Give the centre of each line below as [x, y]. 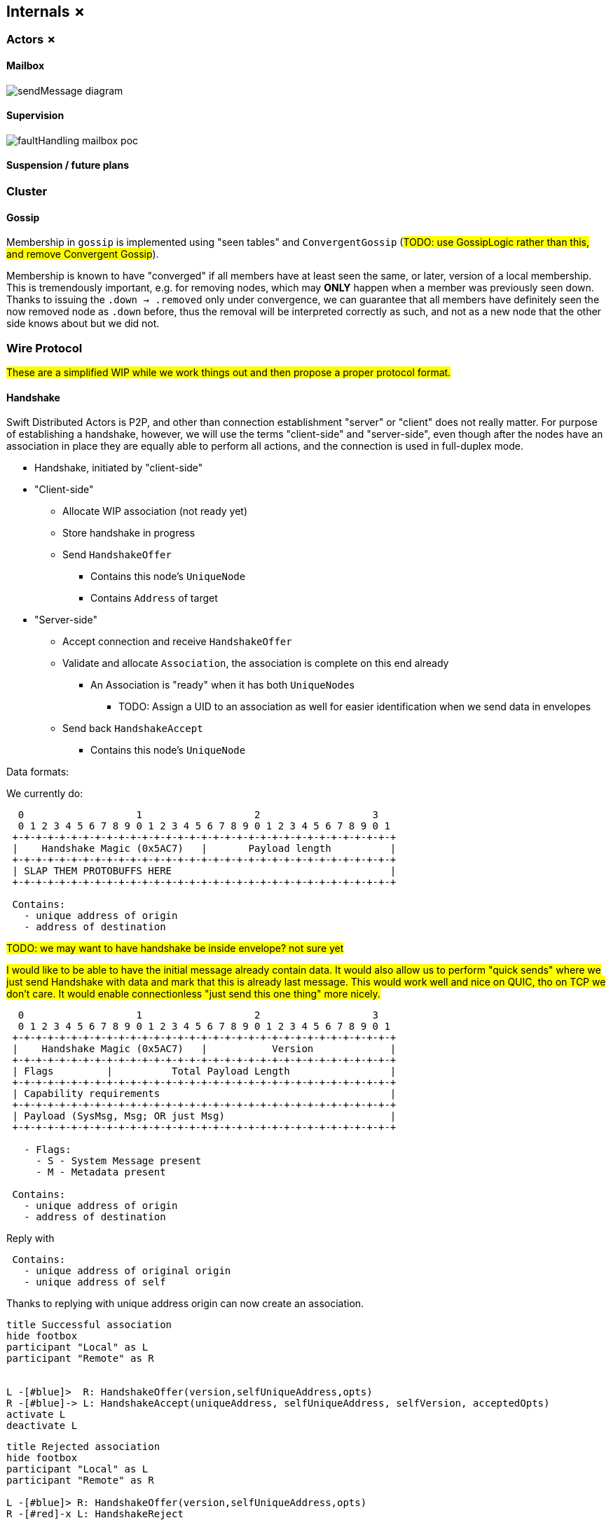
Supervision [35, 116]
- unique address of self [95, 1282]
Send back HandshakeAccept [133, 729]
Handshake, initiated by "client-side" [119, 468]
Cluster [27, 192]
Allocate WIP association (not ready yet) [155, 511]
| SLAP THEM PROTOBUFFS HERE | [204, 871]
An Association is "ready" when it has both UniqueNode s [222, 685]
